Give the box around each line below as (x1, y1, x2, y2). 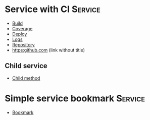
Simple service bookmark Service (5, 92, 145, 104)
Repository (12, 41, 35, 47)
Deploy (12, 31, 27, 37)
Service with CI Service (5, 4, 101, 15)
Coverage (12, 25, 33, 31)
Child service (5, 62, 47, 70)
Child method (12, 75, 40, 81)
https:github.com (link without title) (12, 47, 85, 53)
